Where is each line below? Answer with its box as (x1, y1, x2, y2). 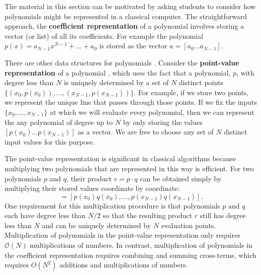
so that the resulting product (103, 210, 192, 221)
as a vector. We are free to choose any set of (77, 126, 214, 137)
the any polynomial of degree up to (5, 116, 113, 127)
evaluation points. (161, 220, 216, 230)
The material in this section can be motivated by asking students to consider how (5, 1, 256, 11)
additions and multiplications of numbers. (59, 259, 188, 270)
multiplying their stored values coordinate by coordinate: (5, 183, 180, 193)
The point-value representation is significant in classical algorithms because (5, 153, 236, 164)
